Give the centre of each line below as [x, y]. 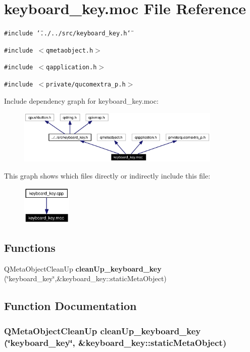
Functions [30, 247]
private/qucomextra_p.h [86, 85]
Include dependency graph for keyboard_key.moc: [81, 100]
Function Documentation [70, 306]
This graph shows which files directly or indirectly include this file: [107, 175]
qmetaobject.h [70, 50]
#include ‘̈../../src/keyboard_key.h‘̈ [67, 34]
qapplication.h [71, 68]
